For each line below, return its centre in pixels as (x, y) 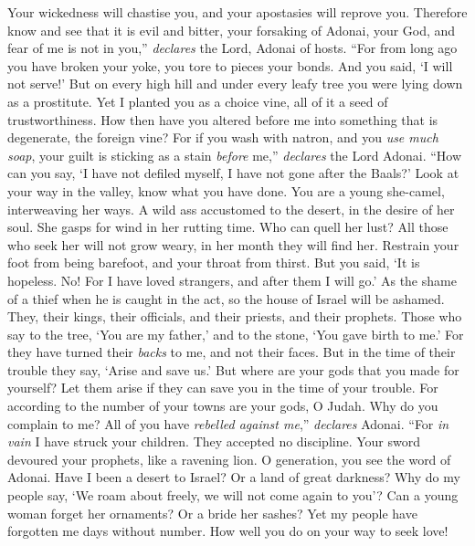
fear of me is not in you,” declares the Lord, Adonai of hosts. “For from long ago (232, 48)
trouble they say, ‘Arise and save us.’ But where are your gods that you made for (233, 369)
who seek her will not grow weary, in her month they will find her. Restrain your (233, 244)
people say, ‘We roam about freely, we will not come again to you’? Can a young (233, 495)
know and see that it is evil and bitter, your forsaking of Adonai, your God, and (232, 30)
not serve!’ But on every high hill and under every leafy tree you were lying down (235, 84)
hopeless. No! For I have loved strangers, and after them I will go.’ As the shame (232, 280)
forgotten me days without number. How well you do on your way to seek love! (228, 531)
